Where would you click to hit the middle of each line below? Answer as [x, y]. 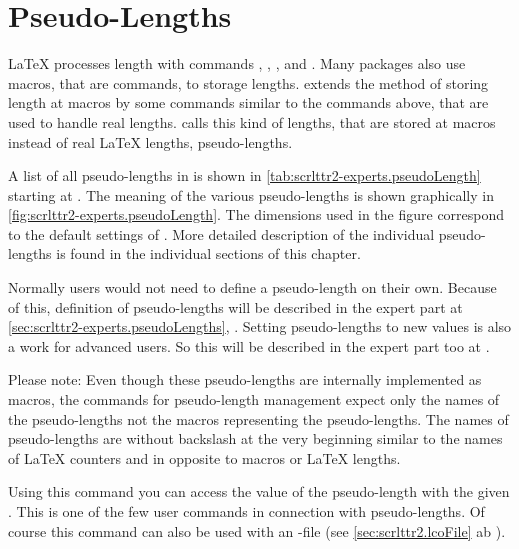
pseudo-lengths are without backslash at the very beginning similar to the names [255, 438]
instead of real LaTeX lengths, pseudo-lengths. [150, 141]
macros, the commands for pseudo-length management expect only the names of [254, 399]
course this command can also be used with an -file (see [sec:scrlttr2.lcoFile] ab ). [257, 530]
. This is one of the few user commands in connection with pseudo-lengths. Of [246, 511]
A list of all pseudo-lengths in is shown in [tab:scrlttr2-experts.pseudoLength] [244, 175]
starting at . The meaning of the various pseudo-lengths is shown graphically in [251, 194]
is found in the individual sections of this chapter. [208, 253]
